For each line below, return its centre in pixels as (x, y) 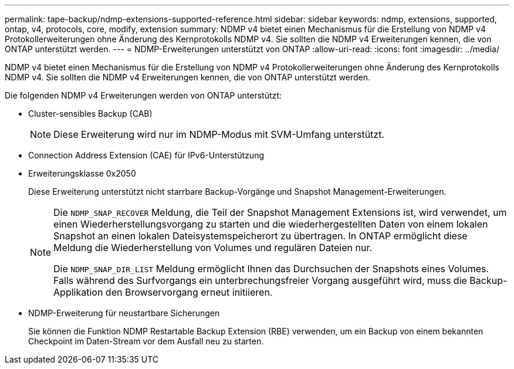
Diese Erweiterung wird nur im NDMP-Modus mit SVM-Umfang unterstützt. (219, 134)
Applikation (78, 292)
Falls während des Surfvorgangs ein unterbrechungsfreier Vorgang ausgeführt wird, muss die (260, 280)
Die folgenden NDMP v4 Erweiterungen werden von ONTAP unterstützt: (143, 95)
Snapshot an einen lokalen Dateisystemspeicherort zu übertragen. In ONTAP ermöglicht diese (261, 236)
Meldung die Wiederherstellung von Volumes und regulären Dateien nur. (213, 248)
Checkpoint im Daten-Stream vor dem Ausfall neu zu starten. (146, 341)
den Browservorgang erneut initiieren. (189, 292)
